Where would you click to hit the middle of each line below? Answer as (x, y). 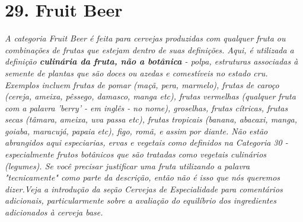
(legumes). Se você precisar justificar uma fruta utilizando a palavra (127, 165)
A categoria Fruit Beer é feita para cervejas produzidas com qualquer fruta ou (145, 38)
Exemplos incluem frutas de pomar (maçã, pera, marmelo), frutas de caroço (142, 84)
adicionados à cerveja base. (54, 212)
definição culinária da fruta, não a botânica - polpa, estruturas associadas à (151, 61)
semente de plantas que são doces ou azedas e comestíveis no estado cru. (136, 73)
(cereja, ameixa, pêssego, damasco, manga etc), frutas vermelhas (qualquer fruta (150, 96)
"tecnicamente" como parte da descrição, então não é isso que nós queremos (143, 177)
